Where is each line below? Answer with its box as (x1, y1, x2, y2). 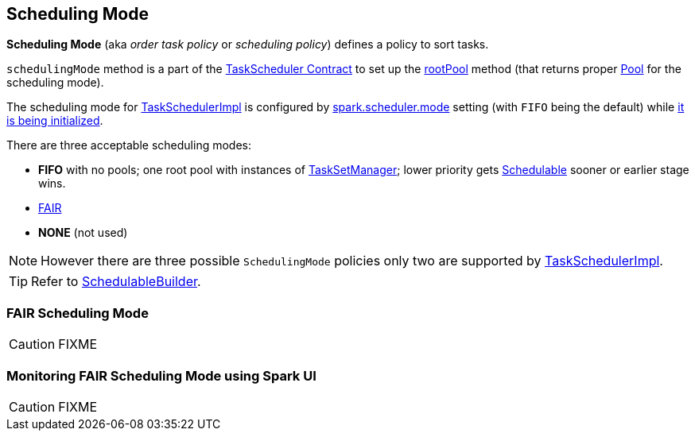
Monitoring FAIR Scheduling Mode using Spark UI (6, 367, 316, 384)
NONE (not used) (38, 226, 128, 240)
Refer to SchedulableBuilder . (31, 273, 201, 290)
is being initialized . (6, 114, 103, 128)
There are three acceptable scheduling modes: (6, 138, 252, 153)
